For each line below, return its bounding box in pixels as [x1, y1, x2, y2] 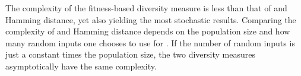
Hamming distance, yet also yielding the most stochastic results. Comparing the [5, 13, 296, 26]
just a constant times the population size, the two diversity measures [5, 48, 255, 61]
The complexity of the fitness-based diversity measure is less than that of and [5, 2, 287, 14]
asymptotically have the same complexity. [5, 59, 157, 72]
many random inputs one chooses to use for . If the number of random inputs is [5, 36, 295, 49]
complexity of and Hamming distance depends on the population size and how [5, 25, 290, 37]
